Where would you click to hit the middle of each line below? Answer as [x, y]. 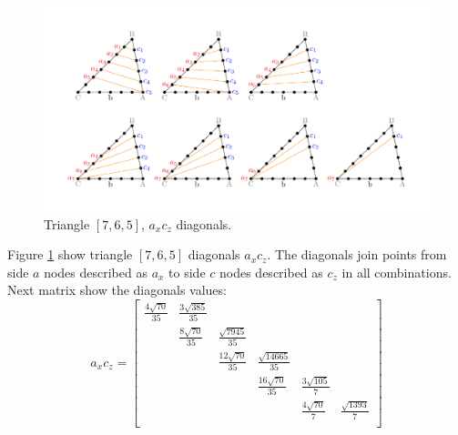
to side [187, 272]
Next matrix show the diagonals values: [117, 290]
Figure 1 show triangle [70, 254]
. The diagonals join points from [357, 254]
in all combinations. [397, 272]
